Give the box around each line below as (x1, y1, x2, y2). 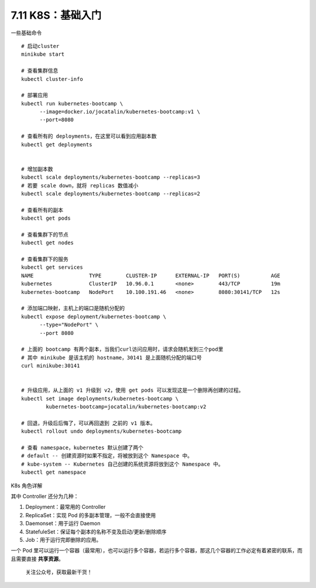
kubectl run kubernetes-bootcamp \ (21, 100, 123, 107)
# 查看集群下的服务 (21, 256, 68, 263)
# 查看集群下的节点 (21, 231, 68, 238)
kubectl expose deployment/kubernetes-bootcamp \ (21, 313, 167, 320)
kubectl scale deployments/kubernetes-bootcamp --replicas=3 (21, 174, 200, 181)
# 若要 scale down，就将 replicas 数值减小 (21, 182, 139, 189)
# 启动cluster (21, 43, 60, 49)
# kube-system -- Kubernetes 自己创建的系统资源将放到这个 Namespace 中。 (21, 460, 224, 467)
